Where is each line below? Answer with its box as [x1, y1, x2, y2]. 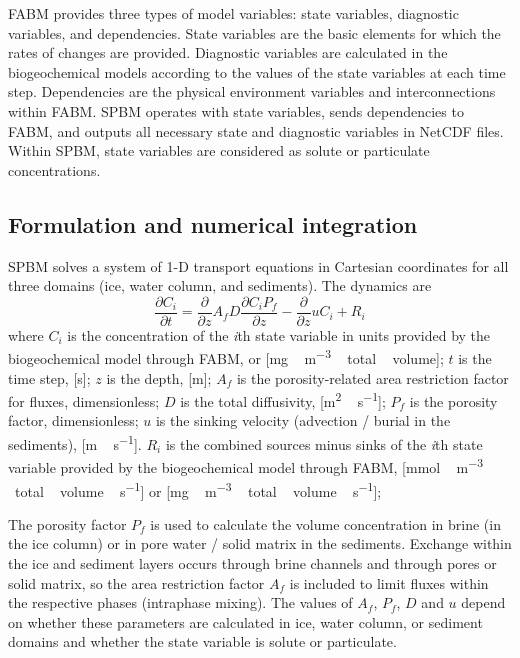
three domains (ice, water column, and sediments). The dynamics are [8, 275, 432, 296]
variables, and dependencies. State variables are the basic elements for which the [8, 22, 501, 43]
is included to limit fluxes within [289, 572, 489, 593]
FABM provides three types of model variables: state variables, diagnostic [8, 3, 459, 23]
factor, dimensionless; [8, 410, 139, 431]
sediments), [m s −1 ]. [8, 431, 142, 454]
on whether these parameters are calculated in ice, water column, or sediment [8, 611, 483, 632]
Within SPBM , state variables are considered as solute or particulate [8, 140, 430, 161]
